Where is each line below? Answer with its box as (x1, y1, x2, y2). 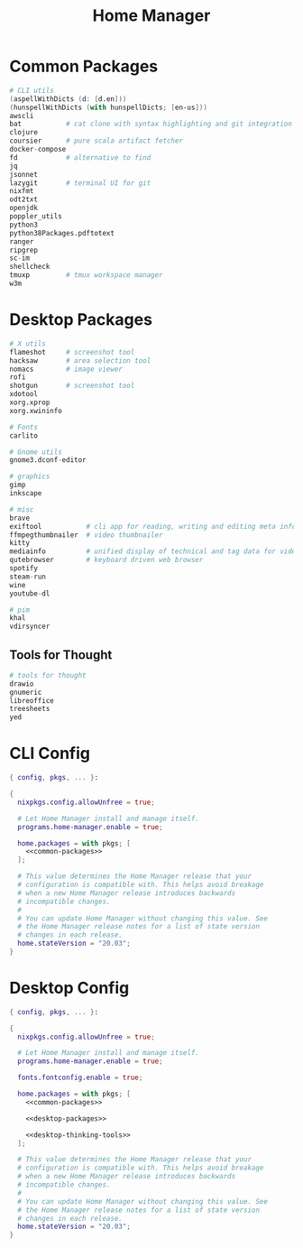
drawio (9, 679, 34, 689)
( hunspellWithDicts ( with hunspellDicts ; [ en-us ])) (9, 103, 207, 112)
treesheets (9, 705, 50, 714)
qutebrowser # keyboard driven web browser (9, 556, 204, 565)
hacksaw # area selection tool (9, 356, 151, 365)
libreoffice (9, 696, 54, 705)
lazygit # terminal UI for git (9, 178, 151, 188)
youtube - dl (9, 588, 50, 598)
